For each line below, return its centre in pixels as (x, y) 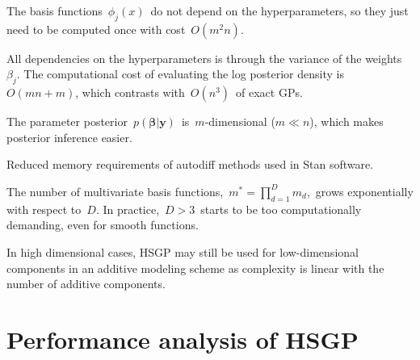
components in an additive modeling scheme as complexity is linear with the (195, 268)
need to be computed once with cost (96, 29)
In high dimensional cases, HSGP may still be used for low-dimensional (183, 251)
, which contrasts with (130, 92)
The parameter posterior (67, 121)
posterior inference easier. (69, 137)
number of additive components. (86, 284)
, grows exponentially (360, 191)
